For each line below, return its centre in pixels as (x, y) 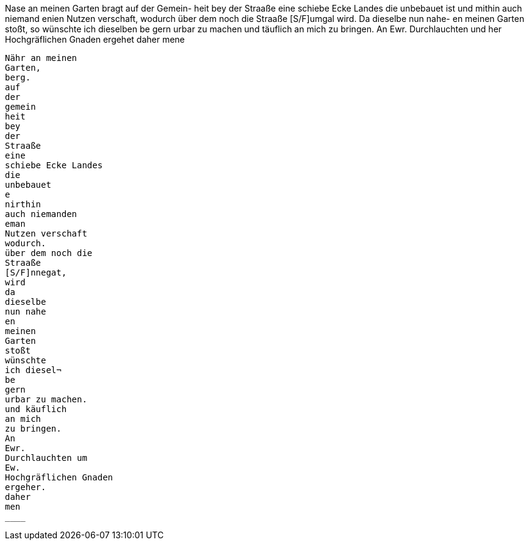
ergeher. (26, 487)
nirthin (23, 204)
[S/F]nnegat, (36, 272)
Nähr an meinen (41, 58)
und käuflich (36, 409)
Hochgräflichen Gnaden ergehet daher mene (95, 39)
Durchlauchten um (46, 458)
